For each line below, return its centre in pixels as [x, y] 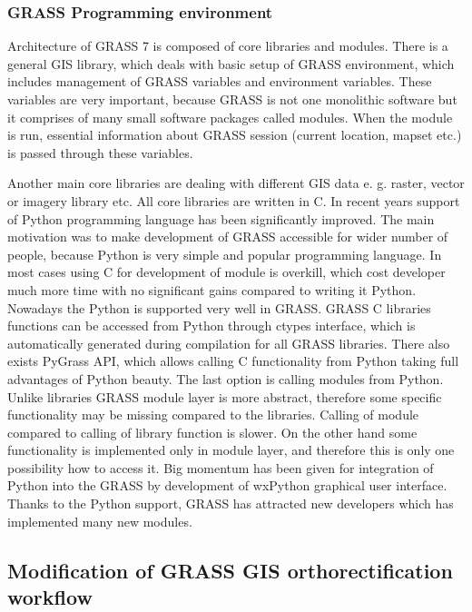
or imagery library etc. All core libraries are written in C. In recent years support [234, 200]
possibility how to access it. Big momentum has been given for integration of [221, 467]
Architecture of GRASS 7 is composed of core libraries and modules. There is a [228, 46]
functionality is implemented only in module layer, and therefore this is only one [231, 450]
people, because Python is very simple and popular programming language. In [225, 254]
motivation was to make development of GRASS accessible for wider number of [228, 237]
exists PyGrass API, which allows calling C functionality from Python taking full [233, 361]
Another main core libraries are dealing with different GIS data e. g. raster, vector [236, 183]
